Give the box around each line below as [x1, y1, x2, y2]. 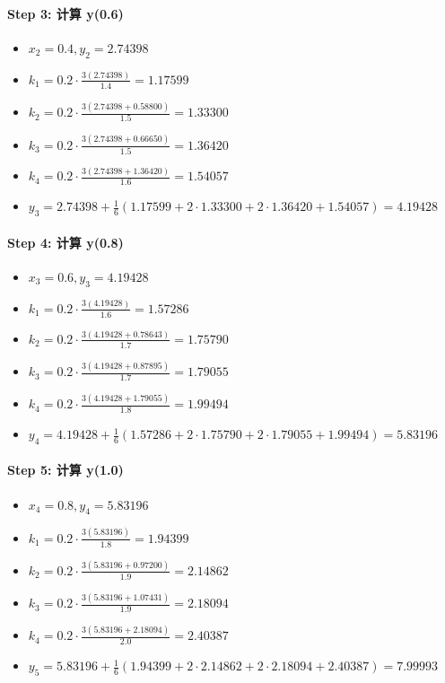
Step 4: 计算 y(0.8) [7, 232, 124, 251]
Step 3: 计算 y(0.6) [7, 4, 124, 22]
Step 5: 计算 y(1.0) [7, 460, 124, 479]
